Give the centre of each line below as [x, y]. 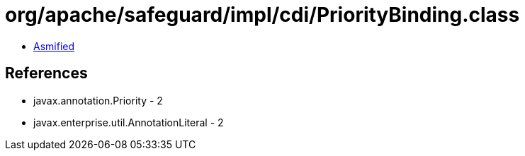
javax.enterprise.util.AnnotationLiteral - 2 [129, 122]
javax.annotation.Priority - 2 [98, 100]
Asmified [54, 46]
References [46, 73]
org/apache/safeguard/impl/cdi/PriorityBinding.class [262, 15]
